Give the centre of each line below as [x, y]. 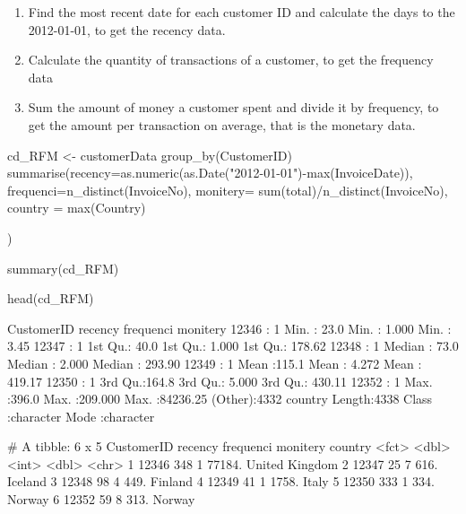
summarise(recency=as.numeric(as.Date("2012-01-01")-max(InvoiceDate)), [210, 173]
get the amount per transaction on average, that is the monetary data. [222, 124]
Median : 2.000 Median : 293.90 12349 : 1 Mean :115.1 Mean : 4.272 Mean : [215, 363]
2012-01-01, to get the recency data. [127, 29]
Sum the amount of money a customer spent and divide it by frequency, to [233, 107]
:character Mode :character [81, 416]
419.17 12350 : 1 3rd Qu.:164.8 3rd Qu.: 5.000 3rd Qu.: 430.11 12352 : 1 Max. [220, 381]
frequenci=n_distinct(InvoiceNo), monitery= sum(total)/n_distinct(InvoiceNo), [228, 190]
